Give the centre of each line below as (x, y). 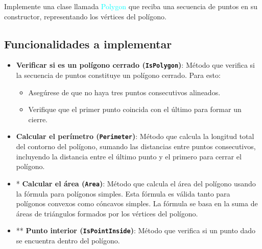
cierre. (38, 119)
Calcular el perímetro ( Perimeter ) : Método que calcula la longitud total (135, 136)
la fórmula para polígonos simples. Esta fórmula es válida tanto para (123, 193)
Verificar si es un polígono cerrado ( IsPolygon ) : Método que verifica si (135, 65)
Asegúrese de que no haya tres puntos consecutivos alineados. (124, 92)
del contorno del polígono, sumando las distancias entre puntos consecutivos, (136, 146)
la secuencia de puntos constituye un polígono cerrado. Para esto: (118, 75)
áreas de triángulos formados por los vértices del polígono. (107, 213)
